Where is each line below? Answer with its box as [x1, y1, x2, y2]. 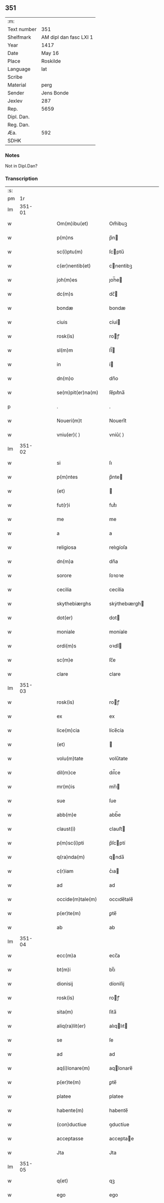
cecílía [109, 586, 124, 593]
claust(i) [57, 826, 76, 832]
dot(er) [57, 614, 73, 621]
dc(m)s [57, 291, 74, 298]
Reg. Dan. [7, 121, 30, 128]
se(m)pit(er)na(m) [57, 389, 99, 396]
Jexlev [7, 97, 23, 104]
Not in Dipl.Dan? [5, 163, 38, 169]
